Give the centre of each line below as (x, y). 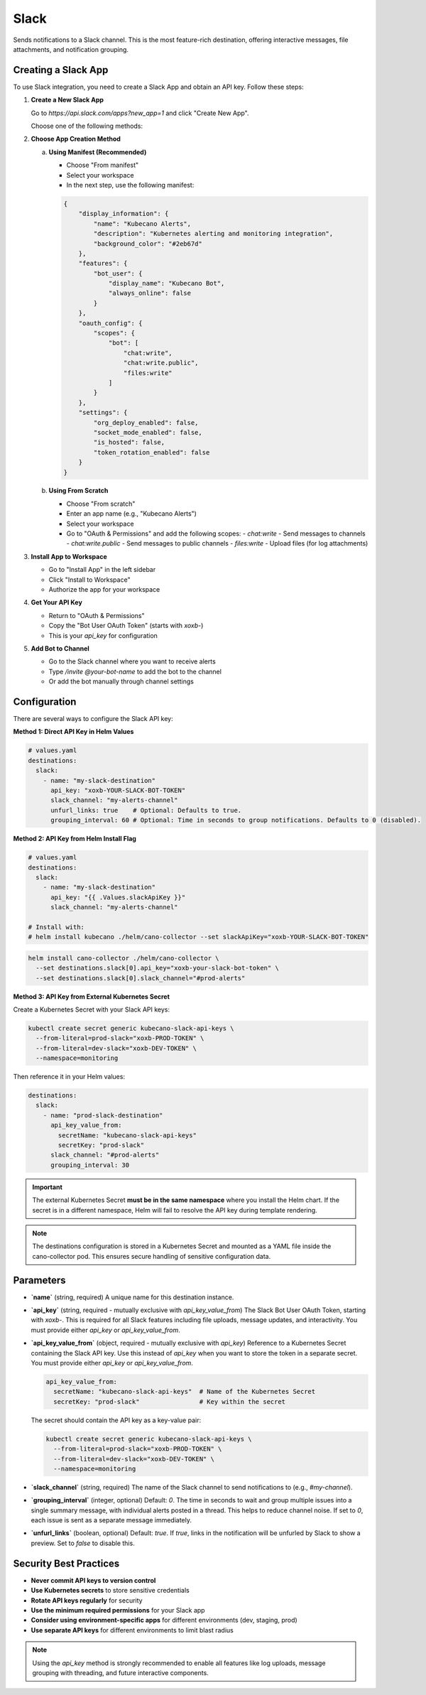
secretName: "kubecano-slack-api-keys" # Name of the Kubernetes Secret (185, 1392)
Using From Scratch (78, 491)
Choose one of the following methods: (87, 126)
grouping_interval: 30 (90, 1165)
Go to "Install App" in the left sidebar (102, 570)
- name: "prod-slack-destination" (103, 1115)
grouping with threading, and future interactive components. (120, 1672)
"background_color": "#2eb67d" (148, 244)
